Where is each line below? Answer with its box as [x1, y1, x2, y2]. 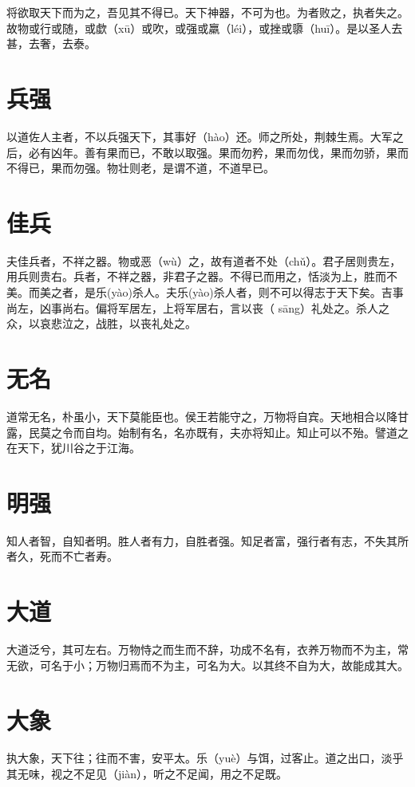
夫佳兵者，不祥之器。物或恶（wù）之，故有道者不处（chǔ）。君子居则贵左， [6, 252, 401, 269]
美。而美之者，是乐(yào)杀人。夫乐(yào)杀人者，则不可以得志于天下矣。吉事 [6, 284, 404, 300]
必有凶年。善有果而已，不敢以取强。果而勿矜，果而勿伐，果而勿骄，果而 [28, 144, 409, 160]
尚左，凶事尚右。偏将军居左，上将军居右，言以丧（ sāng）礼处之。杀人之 [6, 299, 389, 316]
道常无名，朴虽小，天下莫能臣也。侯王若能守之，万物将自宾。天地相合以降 [6, 407, 397, 424]
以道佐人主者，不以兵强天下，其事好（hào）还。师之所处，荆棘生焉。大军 [6, 128, 393, 144]
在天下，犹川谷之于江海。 [6, 439, 140, 456]
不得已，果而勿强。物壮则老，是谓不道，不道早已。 [6, 159, 275, 176]
